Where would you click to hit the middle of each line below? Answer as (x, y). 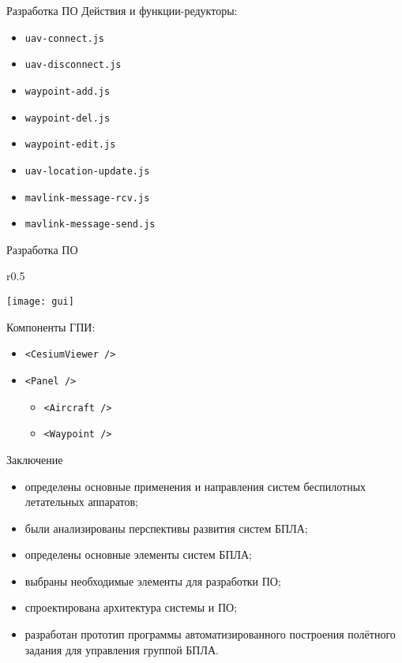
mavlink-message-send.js (90, 225)
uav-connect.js (65, 38)
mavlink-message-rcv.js (87, 198)
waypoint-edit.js (70, 145)
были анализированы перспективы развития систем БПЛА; (166, 528)
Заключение (35, 459)
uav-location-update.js (87, 171)
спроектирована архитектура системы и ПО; (131, 607)
